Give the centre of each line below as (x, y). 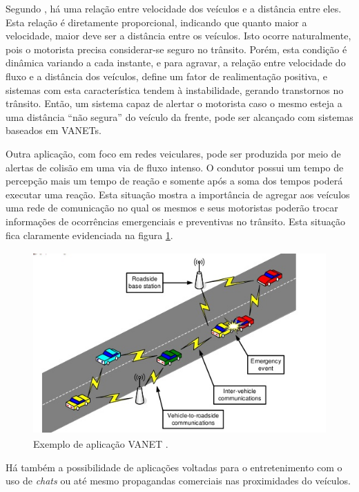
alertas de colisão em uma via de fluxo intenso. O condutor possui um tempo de (175, 167)
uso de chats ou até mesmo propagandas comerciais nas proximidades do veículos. (178, 481)
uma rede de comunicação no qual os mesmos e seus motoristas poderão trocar (172, 208)
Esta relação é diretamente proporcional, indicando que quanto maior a (156, 22)
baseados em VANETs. (54, 130)
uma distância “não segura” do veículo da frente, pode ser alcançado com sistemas (179, 116)
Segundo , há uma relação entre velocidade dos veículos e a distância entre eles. (174, 8)
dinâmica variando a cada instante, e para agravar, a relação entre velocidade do (176, 63)
